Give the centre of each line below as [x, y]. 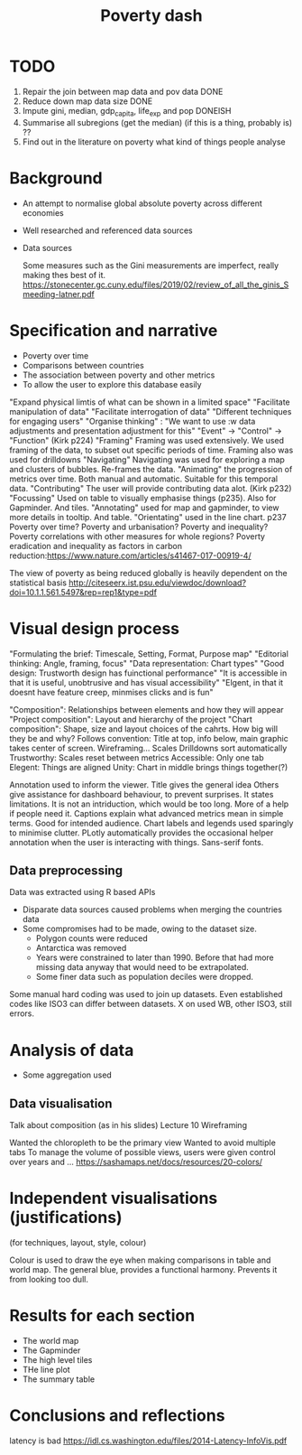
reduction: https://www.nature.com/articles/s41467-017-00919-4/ [130, 555]
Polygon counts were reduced [92, 938]
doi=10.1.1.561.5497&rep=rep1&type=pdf [83, 592]
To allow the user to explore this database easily [112, 384]
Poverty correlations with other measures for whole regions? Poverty [137, 536]
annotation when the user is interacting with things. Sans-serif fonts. [137, 842]
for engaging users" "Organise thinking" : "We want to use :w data [133, 421]
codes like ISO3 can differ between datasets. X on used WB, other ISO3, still [151, 1004]
